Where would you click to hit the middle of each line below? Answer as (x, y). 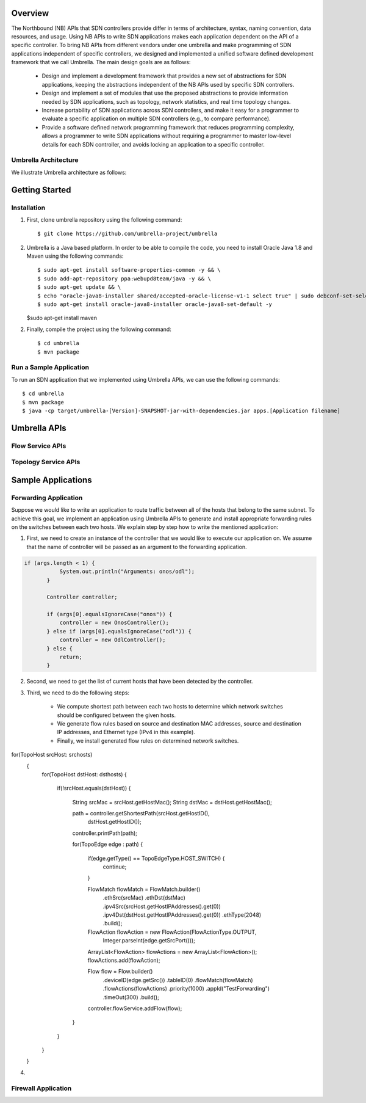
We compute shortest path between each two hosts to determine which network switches (170, 707)
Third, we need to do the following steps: (78, 693)
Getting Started (41, 190)
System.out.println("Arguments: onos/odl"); (127, 572)
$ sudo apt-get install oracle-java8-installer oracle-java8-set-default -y (155, 304)
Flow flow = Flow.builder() (120, 972)
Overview (30, 13)
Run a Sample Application (50, 368)
